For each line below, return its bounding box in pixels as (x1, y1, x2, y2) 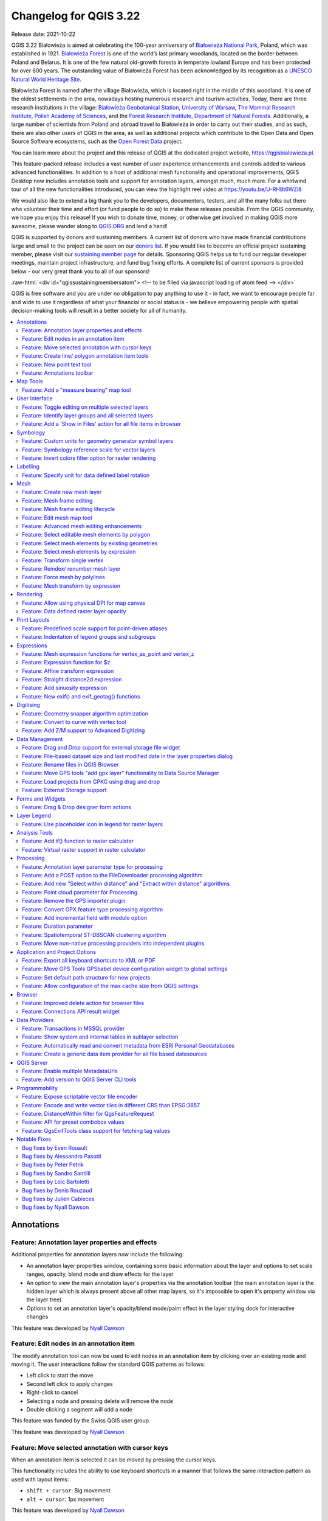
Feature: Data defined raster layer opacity (22, 607, 126, 614)
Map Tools (16, 378, 43, 385)
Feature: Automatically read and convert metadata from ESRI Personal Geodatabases (22, 1042, 235, 1049)
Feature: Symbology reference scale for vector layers (22, 446, 155, 453)
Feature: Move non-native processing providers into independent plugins (22, 940, 205, 947)
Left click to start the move (26, 1372, 94, 1379)
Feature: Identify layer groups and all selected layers (22, 411, 153, 419)
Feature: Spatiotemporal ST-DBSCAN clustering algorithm (22, 931, 166, 938)
